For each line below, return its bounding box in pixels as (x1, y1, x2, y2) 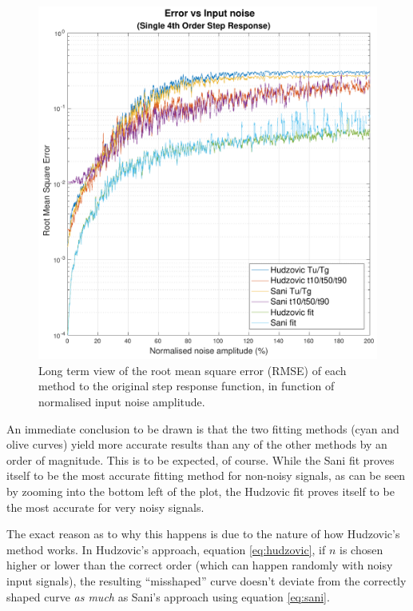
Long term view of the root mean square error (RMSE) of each (38, 361, 347, 378)
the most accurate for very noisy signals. (6, 498, 205, 515)
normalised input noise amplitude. (38, 393, 205, 410)
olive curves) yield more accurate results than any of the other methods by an (6, 436, 387, 453)
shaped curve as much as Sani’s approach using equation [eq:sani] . (6, 588, 330, 605)
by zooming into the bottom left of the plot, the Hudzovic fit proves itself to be (6, 482, 395, 499)
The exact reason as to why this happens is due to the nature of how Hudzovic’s (6, 525, 400, 542)
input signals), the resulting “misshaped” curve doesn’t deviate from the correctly (6, 572, 407, 589)
